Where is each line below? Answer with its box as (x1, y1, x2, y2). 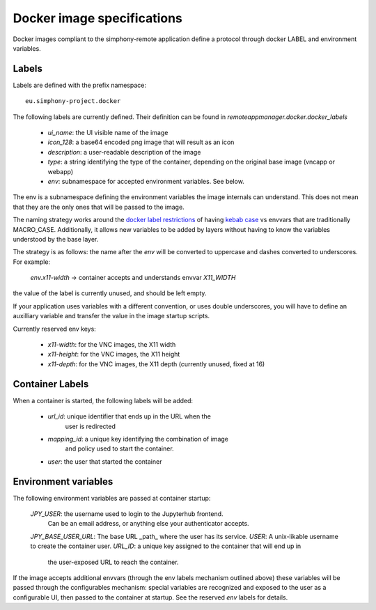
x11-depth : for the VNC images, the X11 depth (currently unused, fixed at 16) (47, 359, 265, 368)
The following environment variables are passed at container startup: (13, 494, 211, 502)
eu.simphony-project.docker (25, 97, 121, 105)
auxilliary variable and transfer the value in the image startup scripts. (13, 312, 210, 320)
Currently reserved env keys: (13, 324, 97, 333)
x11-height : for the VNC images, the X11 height (47, 350, 180, 359)
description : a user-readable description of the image (47, 148, 201, 156)
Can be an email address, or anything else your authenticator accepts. (47, 519, 250, 528)
